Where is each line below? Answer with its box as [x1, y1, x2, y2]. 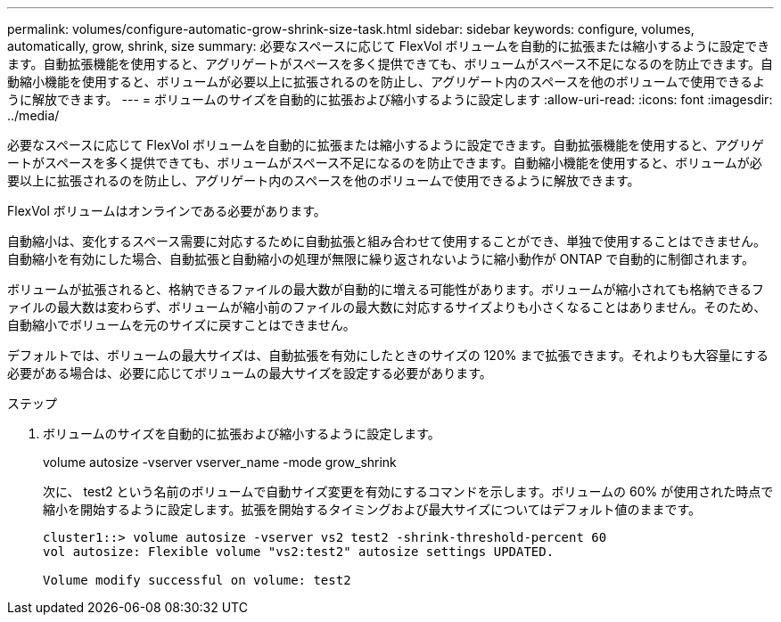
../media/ [7, 108, 60, 123]
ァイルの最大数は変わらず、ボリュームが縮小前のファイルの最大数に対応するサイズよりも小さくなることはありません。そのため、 [7, 299, 767, 315]
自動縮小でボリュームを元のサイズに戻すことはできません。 [7, 317, 356, 332]
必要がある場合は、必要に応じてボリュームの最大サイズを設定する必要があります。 [7, 365, 492, 381]
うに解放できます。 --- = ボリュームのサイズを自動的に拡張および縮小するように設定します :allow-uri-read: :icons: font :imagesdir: [7, 92, 773, 107]
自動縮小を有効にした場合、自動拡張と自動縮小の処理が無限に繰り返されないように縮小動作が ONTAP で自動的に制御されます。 [7, 251, 754, 266]
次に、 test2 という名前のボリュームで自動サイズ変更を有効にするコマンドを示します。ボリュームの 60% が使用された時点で [43, 484, 774, 499]
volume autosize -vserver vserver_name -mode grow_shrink [43, 454, 397, 470]
